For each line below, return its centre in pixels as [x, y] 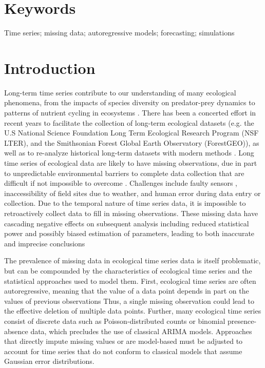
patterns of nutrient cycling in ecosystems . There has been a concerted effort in [130, 113]
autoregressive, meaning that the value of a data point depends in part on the [127, 291]
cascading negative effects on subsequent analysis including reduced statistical [127, 223]
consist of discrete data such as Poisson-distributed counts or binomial [115, 321]
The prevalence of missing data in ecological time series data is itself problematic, [132, 260]
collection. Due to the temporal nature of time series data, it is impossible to [125, 203]
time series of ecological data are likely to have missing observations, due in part [131, 163]
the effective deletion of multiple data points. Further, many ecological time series [133, 311]
